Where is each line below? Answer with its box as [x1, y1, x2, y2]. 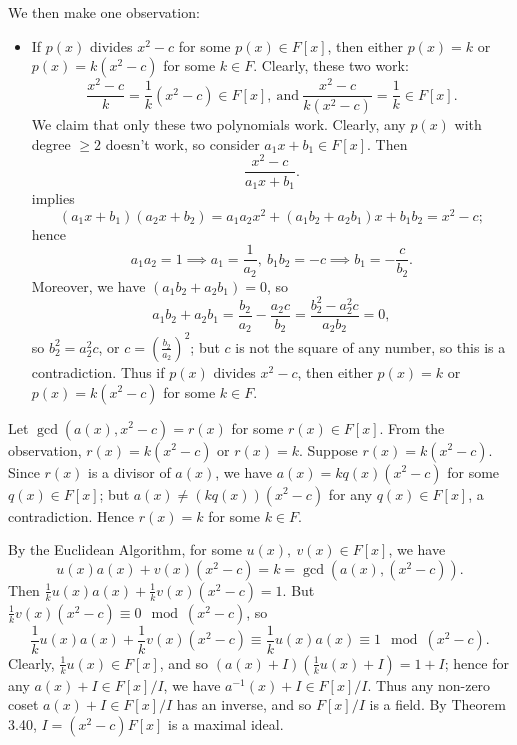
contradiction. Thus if [31, 361, 165, 382]
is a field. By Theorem [369, 694, 506, 715]
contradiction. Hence [8, 505, 135, 526]
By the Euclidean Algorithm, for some [8, 539, 242, 560]
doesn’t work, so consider [105, 133, 260, 154]
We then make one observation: [8, 2, 200, 22]
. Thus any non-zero [367, 674, 491, 695]
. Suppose [299, 439, 358, 460]
